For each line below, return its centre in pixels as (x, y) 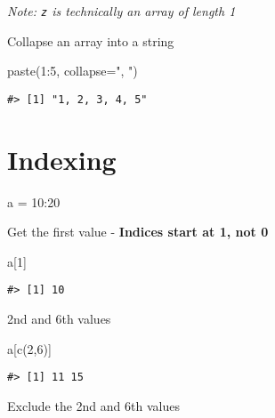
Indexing (62, 159)
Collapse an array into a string (91, 40)
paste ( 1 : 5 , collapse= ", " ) (73, 71)
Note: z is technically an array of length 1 (121, 11)
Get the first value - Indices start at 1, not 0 (138, 232)
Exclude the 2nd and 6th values (93, 405)
